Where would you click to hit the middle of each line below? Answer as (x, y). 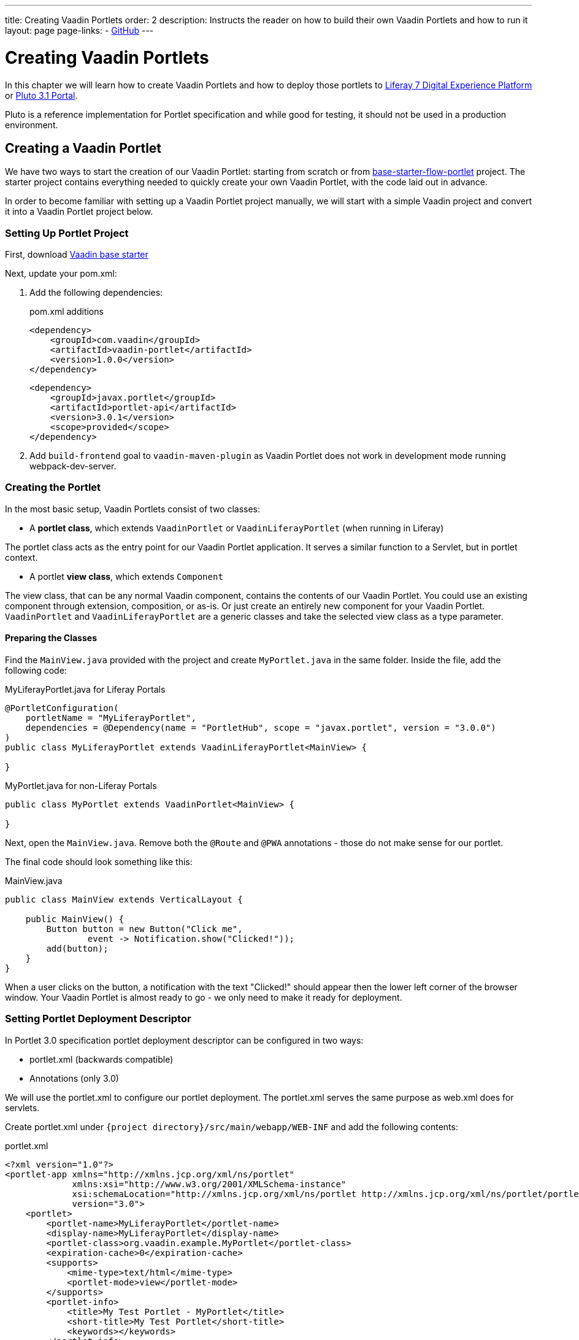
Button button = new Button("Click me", (144, 929)
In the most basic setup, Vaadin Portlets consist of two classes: (133, 509)
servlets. (22, 1107)
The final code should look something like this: (99, 862)
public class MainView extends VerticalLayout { (124, 900)
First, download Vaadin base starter (77, 255)
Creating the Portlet (53, 487)
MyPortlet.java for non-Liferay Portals (81, 786)
